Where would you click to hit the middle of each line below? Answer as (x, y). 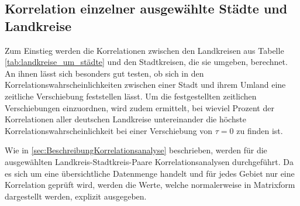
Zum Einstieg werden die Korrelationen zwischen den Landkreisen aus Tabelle (144, 50)
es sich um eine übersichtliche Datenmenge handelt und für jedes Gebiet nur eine (150, 173)
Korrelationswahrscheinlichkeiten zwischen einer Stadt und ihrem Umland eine (145, 85)
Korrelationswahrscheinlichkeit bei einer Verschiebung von (109, 130)
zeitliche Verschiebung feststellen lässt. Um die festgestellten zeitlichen (131, 96)
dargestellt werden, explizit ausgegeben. (76, 196)
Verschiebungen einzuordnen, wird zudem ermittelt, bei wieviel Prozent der (139, 107)
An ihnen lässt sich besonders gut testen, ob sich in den (104, 73)
